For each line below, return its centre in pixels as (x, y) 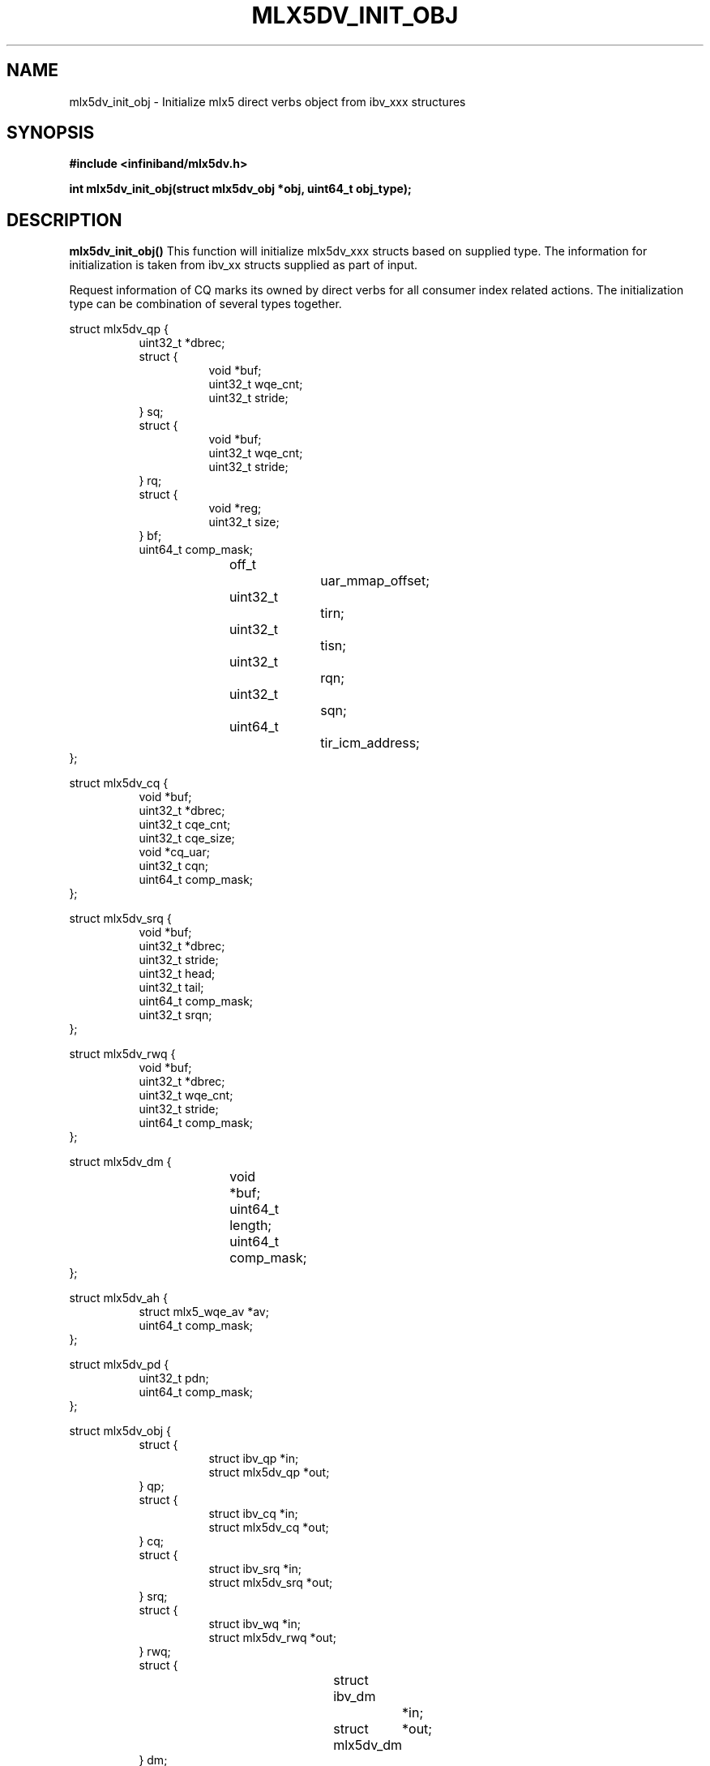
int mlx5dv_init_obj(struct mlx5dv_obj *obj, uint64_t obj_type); (240, 189)
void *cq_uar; (174, 852)
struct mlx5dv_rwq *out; (272, 1638)
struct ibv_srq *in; (255, 1569)
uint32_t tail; (171, 988)
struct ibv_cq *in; (253, 1514)
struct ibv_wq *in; (254, 1624)
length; (251, 1226)
